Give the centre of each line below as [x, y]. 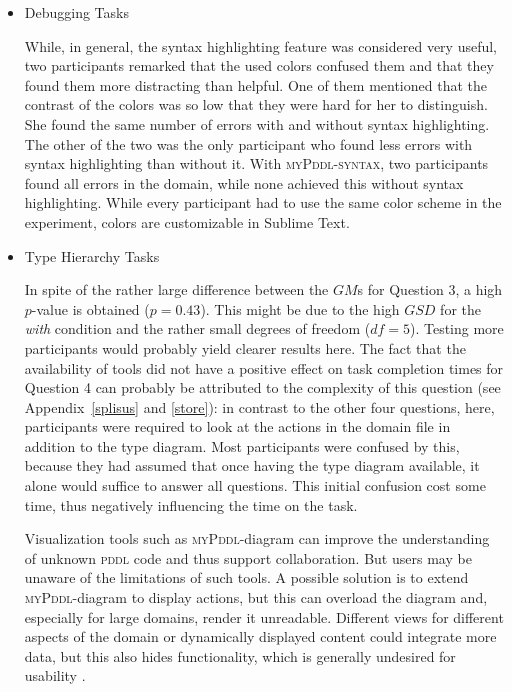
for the [460, 308]
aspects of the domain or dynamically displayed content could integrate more [260, 636]
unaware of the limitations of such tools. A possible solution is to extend [246, 577]
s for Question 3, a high [430, 289]
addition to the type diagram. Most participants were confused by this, [242, 445]
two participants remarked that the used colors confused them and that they [259, 65]
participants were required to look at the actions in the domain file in [237, 426]
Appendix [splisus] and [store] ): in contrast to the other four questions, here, [259, 406]
